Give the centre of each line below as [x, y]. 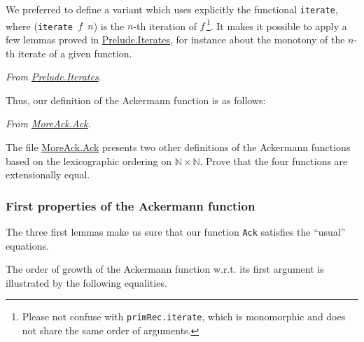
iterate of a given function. [75, 53]
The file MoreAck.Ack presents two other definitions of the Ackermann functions [178, 147]
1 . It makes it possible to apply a [276, 24]
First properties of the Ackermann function [131, 205]
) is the [109, 26]
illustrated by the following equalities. [86, 282]
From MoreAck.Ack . [48, 123]
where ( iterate [40, 26]
